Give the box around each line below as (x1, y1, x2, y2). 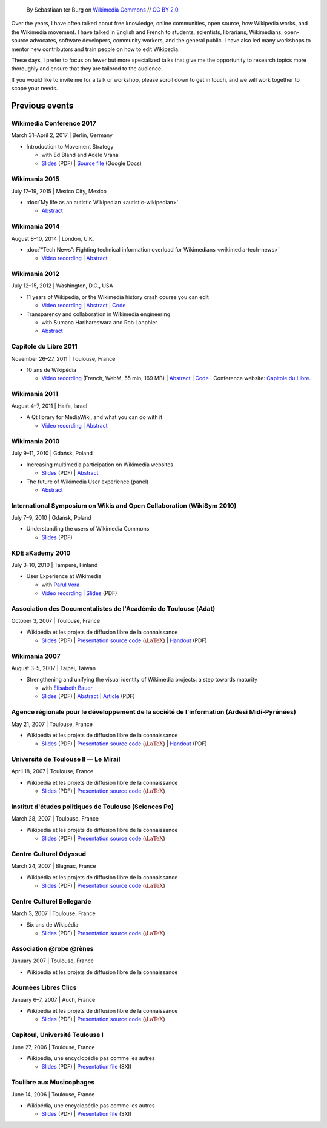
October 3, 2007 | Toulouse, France (11, 617, 100, 625)
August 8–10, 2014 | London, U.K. (11, 235, 94, 242)
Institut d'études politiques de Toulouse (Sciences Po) (11, 802, 174, 811)
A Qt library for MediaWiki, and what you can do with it (26, 413, 163, 421)
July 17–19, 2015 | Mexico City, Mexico (11, 187, 107, 195)
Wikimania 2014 (11, 222, 60, 230)
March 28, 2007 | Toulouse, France (11, 815, 99, 822)
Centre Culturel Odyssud (11, 850, 87, 858)
